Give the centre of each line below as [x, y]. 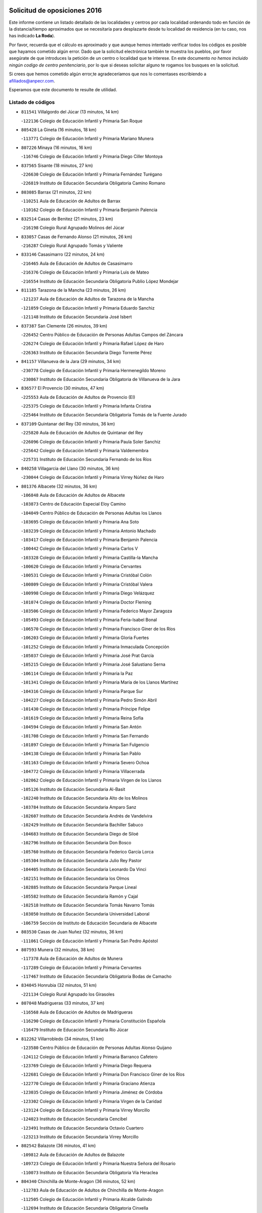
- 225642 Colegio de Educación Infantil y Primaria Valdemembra [85, 451]
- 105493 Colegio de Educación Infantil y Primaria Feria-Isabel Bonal [89, 620]
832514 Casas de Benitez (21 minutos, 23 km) [67, 219]
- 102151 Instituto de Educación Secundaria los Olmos [75, 878]
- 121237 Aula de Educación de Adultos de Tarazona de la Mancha [88, 299]
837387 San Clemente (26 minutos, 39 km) [64, 326]
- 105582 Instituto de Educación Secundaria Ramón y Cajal [80, 896]
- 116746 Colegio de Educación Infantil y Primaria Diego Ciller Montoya [92, 156]
